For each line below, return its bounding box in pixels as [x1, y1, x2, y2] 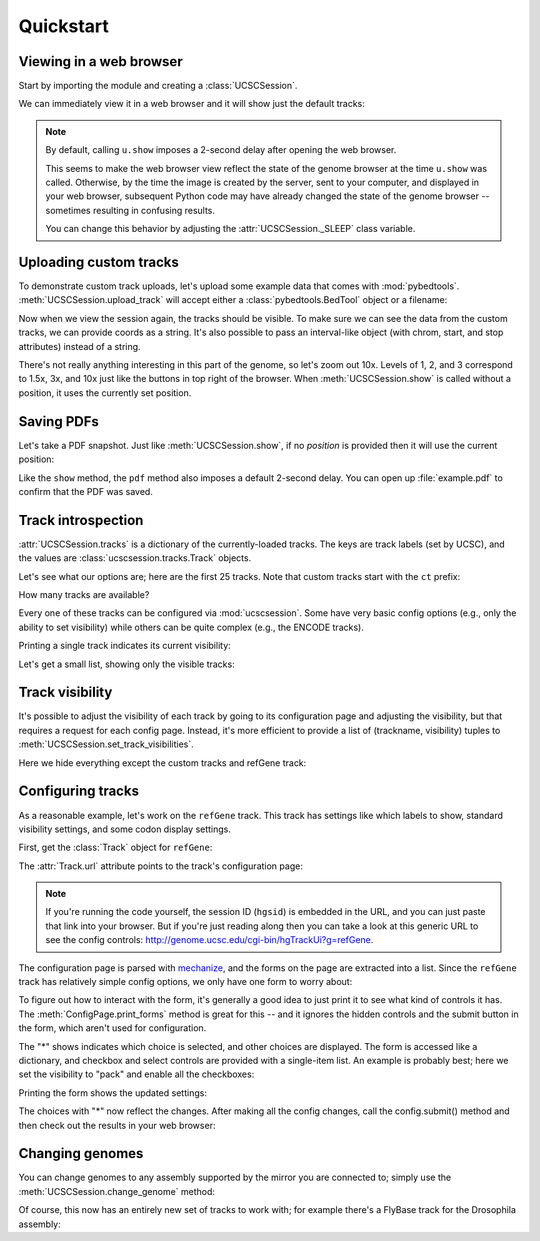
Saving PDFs [18, 413, 100, 430]
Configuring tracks [18, 783, 140, 800]
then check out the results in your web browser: [18, 1119, 216, 1131]
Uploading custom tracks [18, 254, 179, 270]
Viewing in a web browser [18, 53, 184, 70]
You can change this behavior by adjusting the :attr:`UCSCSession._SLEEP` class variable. [45, 223, 416, 235]
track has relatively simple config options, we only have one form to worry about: [18, 976, 353, 988]
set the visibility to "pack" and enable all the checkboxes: [18, 1068, 255, 1080]
